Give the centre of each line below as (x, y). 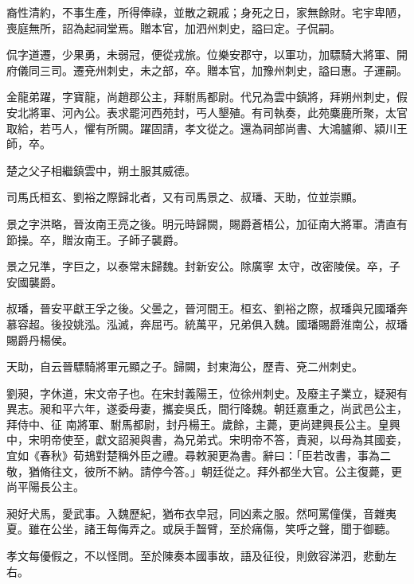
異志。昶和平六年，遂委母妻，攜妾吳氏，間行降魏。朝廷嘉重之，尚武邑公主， (207, 409)
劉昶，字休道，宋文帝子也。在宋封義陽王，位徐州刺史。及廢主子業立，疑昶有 (207, 393)
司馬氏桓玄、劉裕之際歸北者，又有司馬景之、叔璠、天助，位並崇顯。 (185, 197)
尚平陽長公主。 (45, 487)
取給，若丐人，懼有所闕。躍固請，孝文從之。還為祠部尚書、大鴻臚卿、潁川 (201, 128)
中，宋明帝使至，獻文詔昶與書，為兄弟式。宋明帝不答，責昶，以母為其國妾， (207, 440)
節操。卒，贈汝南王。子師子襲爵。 (96, 239)
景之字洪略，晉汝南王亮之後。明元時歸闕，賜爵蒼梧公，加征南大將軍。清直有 (207, 223)
